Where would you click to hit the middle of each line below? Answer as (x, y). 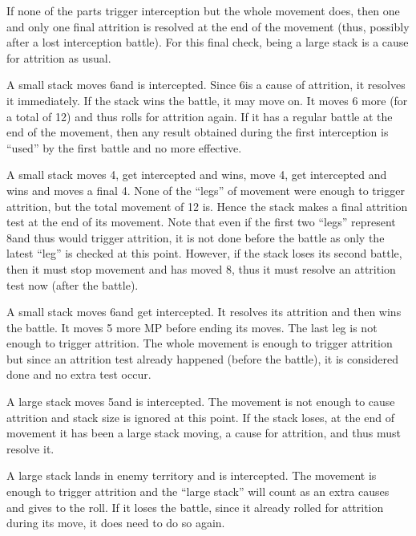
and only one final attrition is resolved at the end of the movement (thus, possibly (208, 26)
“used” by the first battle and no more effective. (124, 147)
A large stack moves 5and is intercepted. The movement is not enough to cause (201, 402)
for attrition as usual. (59, 57)
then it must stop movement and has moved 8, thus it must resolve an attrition (201, 268)
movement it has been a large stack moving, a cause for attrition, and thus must (204, 433)
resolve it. (30, 448)
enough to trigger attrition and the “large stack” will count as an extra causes (198, 491)
